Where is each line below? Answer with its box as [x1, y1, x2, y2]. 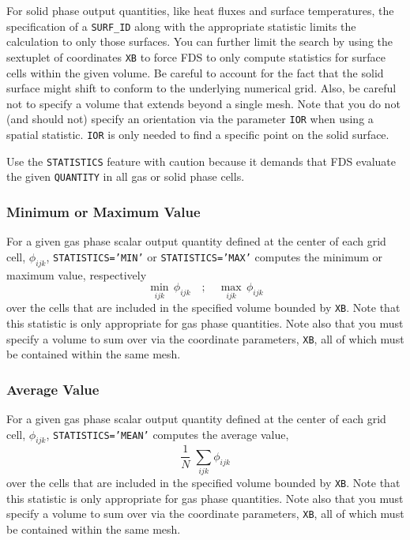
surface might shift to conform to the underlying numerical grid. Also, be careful [6, 80, 397, 96]
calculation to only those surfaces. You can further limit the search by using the [6, 33, 393, 50]
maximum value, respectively [6, 266, 147, 283]
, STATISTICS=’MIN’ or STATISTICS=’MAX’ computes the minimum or [46, 248, 383, 264]
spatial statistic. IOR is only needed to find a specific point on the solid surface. [6, 126, 389, 142]
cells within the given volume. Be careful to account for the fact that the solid [6, 64, 384, 81]
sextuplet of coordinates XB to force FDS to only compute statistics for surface [6, 48, 386, 65]
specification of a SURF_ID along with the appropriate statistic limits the [6, 17, 356, 34]
